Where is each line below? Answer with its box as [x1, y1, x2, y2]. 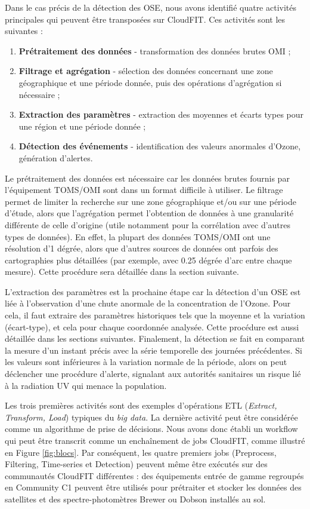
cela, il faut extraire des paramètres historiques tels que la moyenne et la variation [5, 309, 305, 321]
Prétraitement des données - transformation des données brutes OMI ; [18, 44, 291, 57]
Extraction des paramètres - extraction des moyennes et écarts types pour [18, 108, 304, 121]
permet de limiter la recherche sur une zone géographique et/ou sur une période [5, 195, 296, 207]
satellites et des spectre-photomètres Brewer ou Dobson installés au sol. [5, 492, 266, 505]
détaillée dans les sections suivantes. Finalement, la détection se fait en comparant [5, 332, 305, 345]
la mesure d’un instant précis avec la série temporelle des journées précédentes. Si [5, 344, 302, 356]
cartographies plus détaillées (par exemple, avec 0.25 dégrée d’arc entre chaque [5, 253, 292, 266]
